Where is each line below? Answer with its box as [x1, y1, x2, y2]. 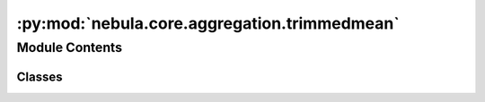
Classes [16, 69, 63, 84]
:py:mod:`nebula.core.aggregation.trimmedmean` [16, 13, 400, 33]
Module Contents [16, 39, 123, 55]
